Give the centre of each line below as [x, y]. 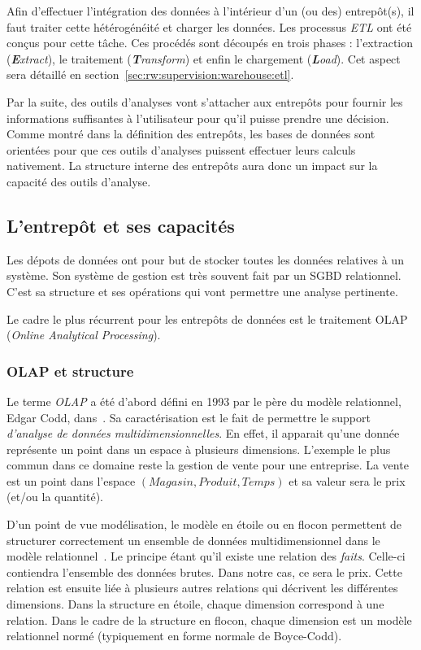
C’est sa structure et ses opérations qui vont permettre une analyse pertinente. [202, 291]
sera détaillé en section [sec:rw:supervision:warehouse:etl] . [150, 74]
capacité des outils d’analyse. [79, 181]
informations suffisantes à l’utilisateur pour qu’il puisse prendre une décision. [198, 118]
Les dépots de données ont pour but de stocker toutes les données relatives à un [205, 259]
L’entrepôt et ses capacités [121, 225]
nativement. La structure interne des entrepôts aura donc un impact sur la [192, 166]
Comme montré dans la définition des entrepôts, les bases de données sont [191, 134]
